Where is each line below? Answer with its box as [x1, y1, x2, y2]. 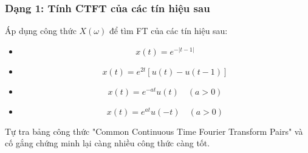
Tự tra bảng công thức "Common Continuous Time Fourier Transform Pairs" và [5, 124, 303, 137]
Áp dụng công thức [5, 24, 77, 37]
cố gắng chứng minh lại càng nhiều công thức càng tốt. [5, 137, 210, 149]
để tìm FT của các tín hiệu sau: [109, 24, 228, 37]
